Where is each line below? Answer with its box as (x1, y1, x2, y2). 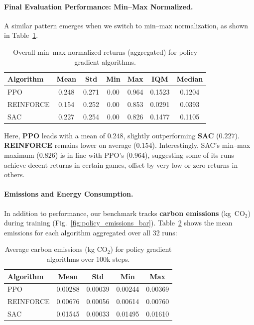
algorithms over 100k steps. (46, 253, 130, 264)
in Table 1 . (4, 30, 38, 40)
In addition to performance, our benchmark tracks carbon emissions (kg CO (4, 208, 245, 218)
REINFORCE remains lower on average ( (4, 140, 136, 150)
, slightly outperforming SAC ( (123, 130, 219, 140)
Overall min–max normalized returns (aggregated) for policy (13, 46, 198, 57)
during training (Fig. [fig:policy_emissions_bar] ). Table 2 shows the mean (4, 217, 233, 228)
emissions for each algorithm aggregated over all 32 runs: (4, 227, 177, 237)
